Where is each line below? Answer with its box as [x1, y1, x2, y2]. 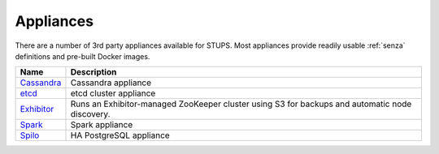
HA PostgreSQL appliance [70, 130, 170, 141]
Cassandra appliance [70, 77, 152, 88]
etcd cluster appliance [70, 88, 156, 99]
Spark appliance [70, 119, 133, 130]
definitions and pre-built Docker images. [15, 51, 150, 61]
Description [70, 66, 117, 78]
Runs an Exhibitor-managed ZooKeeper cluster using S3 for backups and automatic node [70, 98, 412, 109]
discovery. [70, 109, 111, 120]
